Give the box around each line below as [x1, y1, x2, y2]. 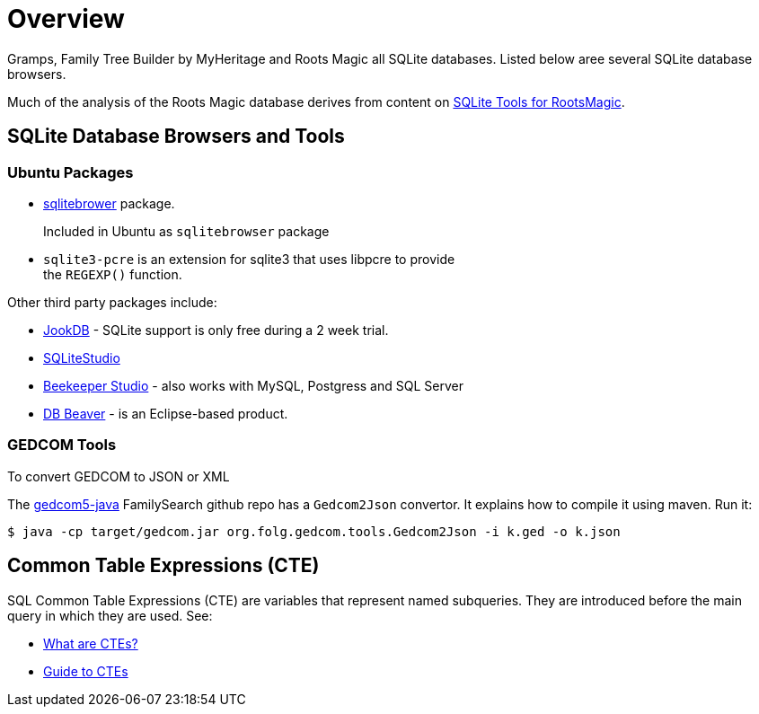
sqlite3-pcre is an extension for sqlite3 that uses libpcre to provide [43, 251, 455, 267]
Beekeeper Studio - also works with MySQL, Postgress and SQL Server [43, 377, 463, 393]
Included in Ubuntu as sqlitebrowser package [43, 223, 330, 239]
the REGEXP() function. [43, 266, 182, 282]
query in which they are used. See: [7, 607, 213, 623]
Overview [7, 4, 125, 34]
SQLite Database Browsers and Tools [7, 125, 345, 148]
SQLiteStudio [43, 349, 120, 366]
